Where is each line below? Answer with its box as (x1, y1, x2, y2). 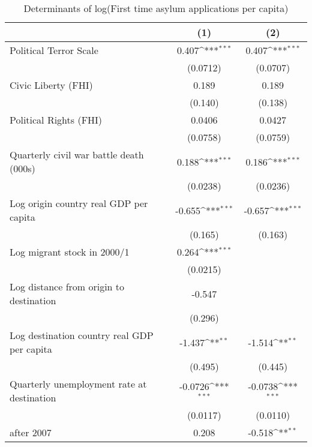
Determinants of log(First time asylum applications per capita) (23, 1, 289, 15)
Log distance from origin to (10, 280, 125, 293)
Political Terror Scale (10, 43, 98, 57)
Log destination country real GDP (10, 328, 154, 342)
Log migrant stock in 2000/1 (10, 245, 130, 259)
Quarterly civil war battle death (10, 148, 144, 161)
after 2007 (10, 425, 52, 439)
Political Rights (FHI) (10, 113, 103, 127)
